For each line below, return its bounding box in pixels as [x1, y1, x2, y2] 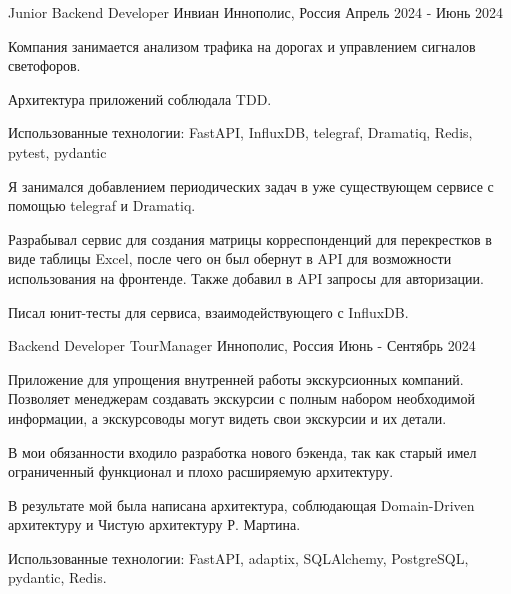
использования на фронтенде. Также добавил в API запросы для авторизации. [8, 267, 484, 288]
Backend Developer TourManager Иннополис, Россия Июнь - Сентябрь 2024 [8, 335, 476, 356]
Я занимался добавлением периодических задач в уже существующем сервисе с [8, 175, 494, 196]
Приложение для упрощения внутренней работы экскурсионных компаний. [8, 368, 464, 389]
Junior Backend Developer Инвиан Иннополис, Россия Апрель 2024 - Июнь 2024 [8, 2, 504, 22]
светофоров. [8, 55, 81, 76]
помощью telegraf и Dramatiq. [8, 195, 196, 216]
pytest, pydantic [8, 141, 107, 162]
